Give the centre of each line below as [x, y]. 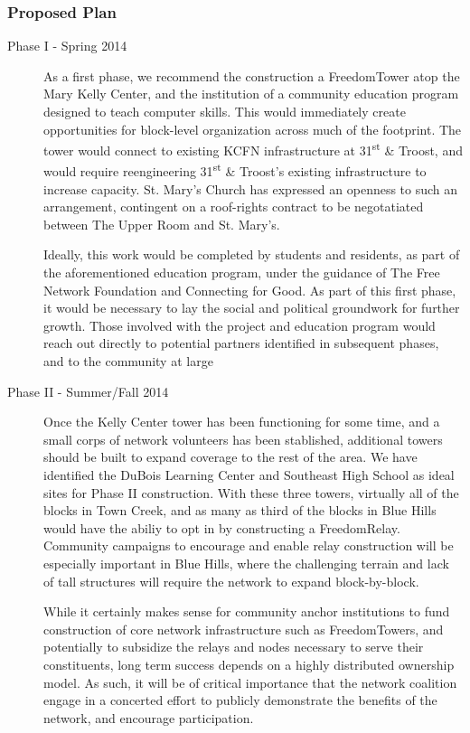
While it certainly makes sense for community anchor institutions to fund [247, 611]
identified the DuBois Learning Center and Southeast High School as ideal [249, 475]
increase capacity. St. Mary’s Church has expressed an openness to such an [251, 188]
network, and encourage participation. [149, 717]
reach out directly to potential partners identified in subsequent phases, [241, 343]
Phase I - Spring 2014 [67, 46]
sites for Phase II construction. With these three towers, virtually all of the [251, 492]
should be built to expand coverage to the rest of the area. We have [230, 457]
